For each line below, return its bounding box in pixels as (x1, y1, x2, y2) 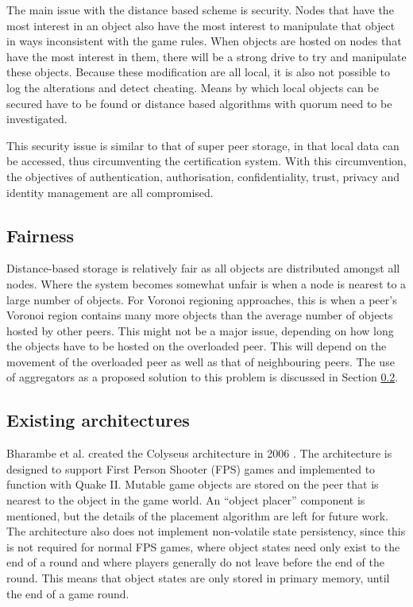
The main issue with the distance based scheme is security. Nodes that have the (6, 2, 394, 17)
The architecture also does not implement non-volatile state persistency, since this (6, 523, 406, 539)
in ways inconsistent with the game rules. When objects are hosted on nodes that (6, 33, 402, 49)
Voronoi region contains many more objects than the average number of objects (6, 307, 393, 323)
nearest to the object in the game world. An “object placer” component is (6, 492, 365, 508)
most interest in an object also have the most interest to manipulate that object (6, 17, 396, 33)
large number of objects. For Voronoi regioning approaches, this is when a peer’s (6, 291, 397, 307)
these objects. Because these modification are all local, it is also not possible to (6, 64, 391, 80)
